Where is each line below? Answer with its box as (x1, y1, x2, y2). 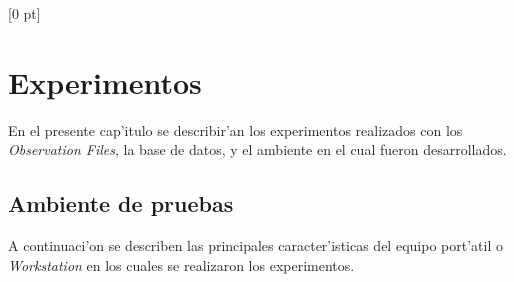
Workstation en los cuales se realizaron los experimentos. (8, 254, 355, 275)
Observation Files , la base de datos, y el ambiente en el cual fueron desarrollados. (8, 139, 507, 160)
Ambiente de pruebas (8, 188, 234, 219)
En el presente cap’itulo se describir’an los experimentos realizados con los (8, 119, 463, 140)
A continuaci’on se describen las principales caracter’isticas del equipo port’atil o (8, 235, 503, 256)
